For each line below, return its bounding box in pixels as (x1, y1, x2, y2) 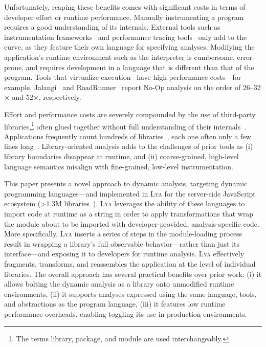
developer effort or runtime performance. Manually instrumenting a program (4, 11, 244, 22)
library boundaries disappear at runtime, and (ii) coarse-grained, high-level (4, 150, 239, 161)
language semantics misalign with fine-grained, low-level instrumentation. (4, 161, 233, 171)
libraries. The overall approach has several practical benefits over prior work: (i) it (4, 268, 262, 279)
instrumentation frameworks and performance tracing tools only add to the (4, 31, 247, 42)
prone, (4, 61, 24, 72)
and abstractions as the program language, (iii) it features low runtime (4, 298, 226, 309)
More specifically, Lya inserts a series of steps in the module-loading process (4, 228, 242, 239)
